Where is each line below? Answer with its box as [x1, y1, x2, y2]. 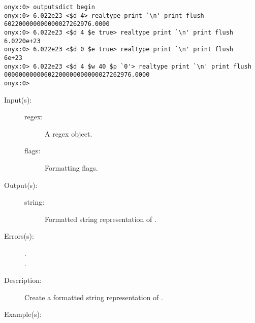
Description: [4, 275, 42, 285]
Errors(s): [4, 231, 34, 241]
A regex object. [45, 128, 92, 139]
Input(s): [4, 94, 32, 105]
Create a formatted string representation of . [24, 292, 163, 302]
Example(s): [4, 309, 42, 319]
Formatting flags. [45, 162, 98, 173]
